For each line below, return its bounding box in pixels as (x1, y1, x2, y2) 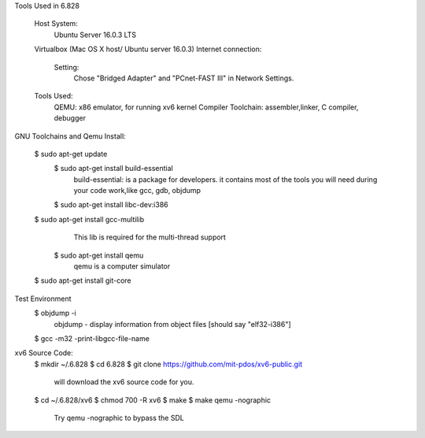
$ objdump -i (34, 308, 76, 318)
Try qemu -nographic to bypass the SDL (54, 413, 184, 422)
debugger (54, 113, 87, 123)
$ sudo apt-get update (34, 149, 108, 158)
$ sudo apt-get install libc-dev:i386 (54, 200, 168, 210)
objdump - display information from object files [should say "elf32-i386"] (54, 319, 291, 328)
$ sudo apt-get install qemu (54, 251, 144, 260)
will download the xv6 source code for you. (54, 377, 194, 387)
